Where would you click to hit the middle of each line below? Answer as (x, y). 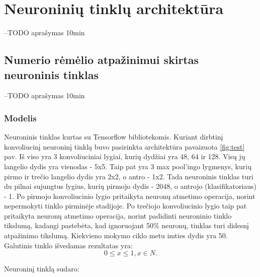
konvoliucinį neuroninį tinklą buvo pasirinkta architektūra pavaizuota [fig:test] (124, 146)
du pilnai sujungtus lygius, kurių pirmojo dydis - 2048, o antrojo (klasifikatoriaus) (131, 186)
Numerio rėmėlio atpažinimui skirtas (102, 60)
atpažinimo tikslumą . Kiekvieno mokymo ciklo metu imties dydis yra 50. (116, 235)
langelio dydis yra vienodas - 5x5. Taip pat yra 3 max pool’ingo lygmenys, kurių (128, 166)
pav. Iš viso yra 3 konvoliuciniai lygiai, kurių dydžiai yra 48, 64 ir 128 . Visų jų (125, 156)
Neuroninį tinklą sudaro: (42, 269)
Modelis (20, 118)
